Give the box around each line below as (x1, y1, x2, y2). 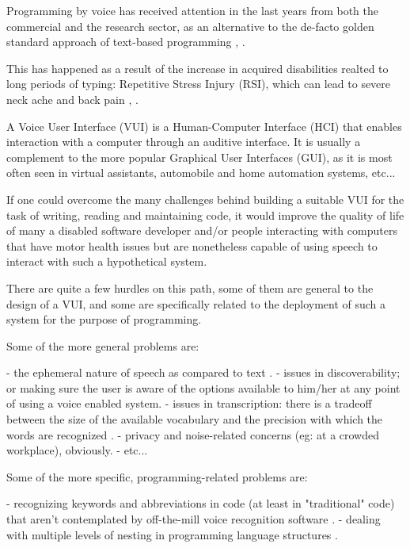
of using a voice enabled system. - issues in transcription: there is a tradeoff (6, 395, 372, 412)
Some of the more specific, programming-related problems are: (6, 468, 308, 485)
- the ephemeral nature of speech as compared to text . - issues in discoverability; (6, 364, 401, 381)
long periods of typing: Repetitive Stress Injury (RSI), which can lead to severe (6, 75, 391, 92)
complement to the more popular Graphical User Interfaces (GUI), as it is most (6, 148, 393, 165)
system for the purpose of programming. (6, 311, 202, 328)
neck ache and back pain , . (6, 90, 139, 107)
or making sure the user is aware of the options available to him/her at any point (6, 379, 401, 396)
